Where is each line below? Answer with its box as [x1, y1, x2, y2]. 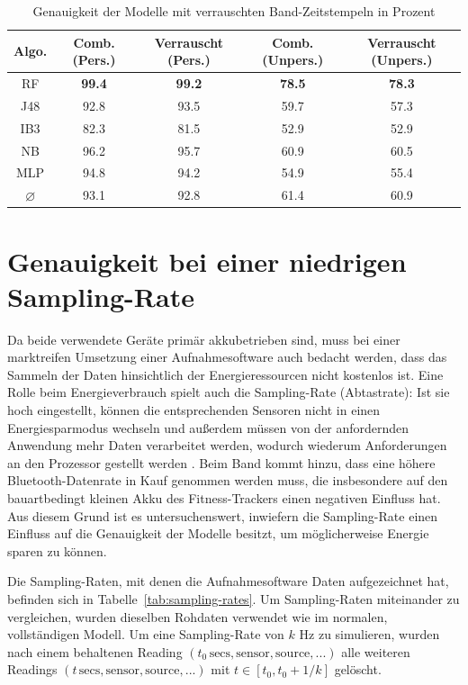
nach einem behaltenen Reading [7, 642, 183, 661]
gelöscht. [334, 660, 382, 679]
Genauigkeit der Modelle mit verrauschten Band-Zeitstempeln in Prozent [32, 2, 436, 20]
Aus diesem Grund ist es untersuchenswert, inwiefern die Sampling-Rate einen [7, 506, 438, 525]
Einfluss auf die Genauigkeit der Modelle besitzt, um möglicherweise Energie [7, 524, 429, 543]
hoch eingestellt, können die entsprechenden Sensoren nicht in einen [7, 401, 381, 419]
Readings [7, 660, 58, 679]
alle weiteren [341, 642, 410, 661]
